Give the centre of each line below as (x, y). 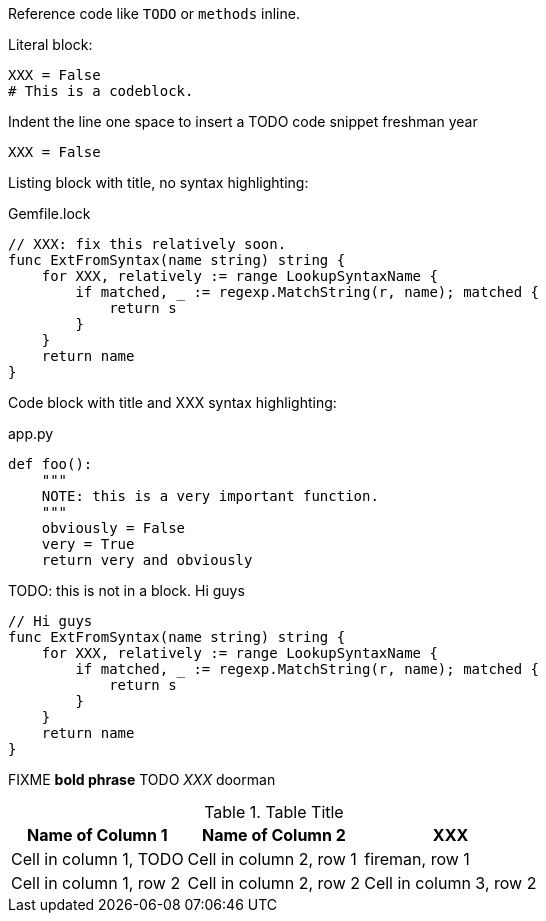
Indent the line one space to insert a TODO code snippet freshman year (243, 121)
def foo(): (50, 464)
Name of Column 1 (97, 835)
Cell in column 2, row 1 (272, 859)
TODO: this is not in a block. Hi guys (126, 590)
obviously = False (113, 528)
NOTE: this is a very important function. (210, 496)
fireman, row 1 (417, 859)
